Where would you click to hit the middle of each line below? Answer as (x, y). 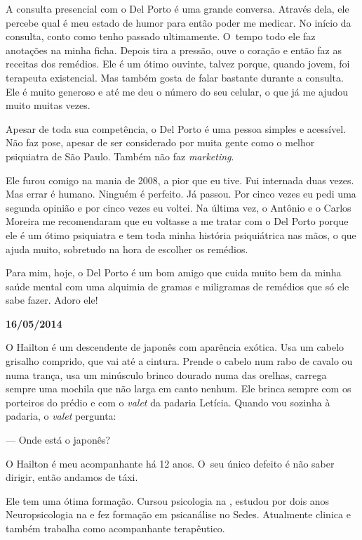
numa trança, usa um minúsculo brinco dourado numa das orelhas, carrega (166, 374)
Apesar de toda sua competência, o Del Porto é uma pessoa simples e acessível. (176, 128)
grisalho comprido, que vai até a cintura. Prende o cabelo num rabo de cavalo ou (179, 361)
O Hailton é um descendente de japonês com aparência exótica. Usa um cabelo (175, 347)
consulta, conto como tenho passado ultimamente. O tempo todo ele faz (161, 36)
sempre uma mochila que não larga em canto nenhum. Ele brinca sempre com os (179, 388)
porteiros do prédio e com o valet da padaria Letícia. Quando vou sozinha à (168, 402)
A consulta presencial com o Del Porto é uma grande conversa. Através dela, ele (177, 8)
